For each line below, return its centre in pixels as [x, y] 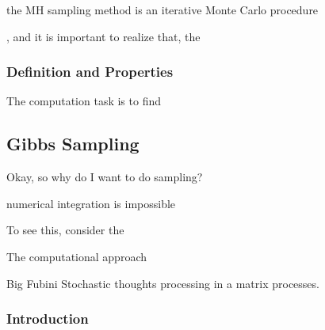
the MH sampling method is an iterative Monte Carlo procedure [162, 9]
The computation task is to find [84, 101]
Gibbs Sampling [73, 144]
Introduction [48, 319]
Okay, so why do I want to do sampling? [105, 177]
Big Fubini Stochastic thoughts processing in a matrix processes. [163, 283]
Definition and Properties [90, 72]
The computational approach [77, 256]
